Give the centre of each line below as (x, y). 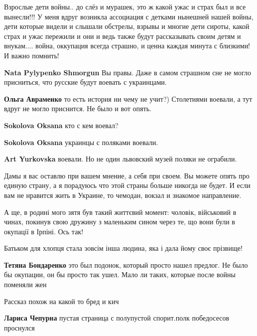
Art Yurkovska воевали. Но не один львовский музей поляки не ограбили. (121, 159)
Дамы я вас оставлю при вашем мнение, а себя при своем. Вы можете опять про (127, 175)
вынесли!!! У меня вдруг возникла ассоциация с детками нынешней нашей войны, (129, 16)
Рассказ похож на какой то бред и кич (62, 301)
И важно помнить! (32, 55)
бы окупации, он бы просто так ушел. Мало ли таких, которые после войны (120, 274)
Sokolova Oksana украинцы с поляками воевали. (81, 142)
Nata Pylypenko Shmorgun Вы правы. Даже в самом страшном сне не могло (128, 72)
